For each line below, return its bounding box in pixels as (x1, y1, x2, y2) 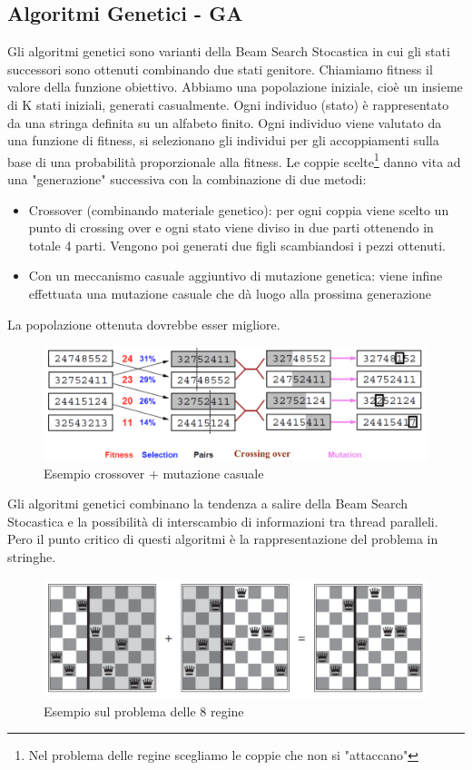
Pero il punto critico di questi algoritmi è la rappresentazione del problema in (7, 529, 438, 548)
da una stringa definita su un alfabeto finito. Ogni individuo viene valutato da (7, 113, 442, 132)
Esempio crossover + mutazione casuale (44, 463, 264, 482)
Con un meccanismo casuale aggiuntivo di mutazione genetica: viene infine (28, 266, 443, 285)
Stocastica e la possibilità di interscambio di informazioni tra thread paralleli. (7, 511, 438, 530)
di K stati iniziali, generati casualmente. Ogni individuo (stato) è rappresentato (7, 94, 449, 114)
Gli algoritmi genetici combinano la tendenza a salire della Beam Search (7, 494, 408, 513)
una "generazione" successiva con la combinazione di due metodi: (7, 170, 367, 189)
